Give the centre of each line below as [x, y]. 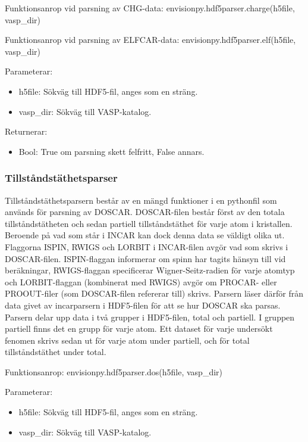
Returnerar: [26, 131]
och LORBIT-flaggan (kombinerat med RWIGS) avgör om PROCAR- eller [141, 281]
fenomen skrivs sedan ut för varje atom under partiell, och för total [127, 340]
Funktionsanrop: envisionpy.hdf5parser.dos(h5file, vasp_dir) [114, 371]
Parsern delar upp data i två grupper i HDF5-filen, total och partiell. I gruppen [150, 317]
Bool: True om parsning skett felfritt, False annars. [111, 151]
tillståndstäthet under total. [56, 352]
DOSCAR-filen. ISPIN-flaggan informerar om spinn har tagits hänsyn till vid [145, 258]
